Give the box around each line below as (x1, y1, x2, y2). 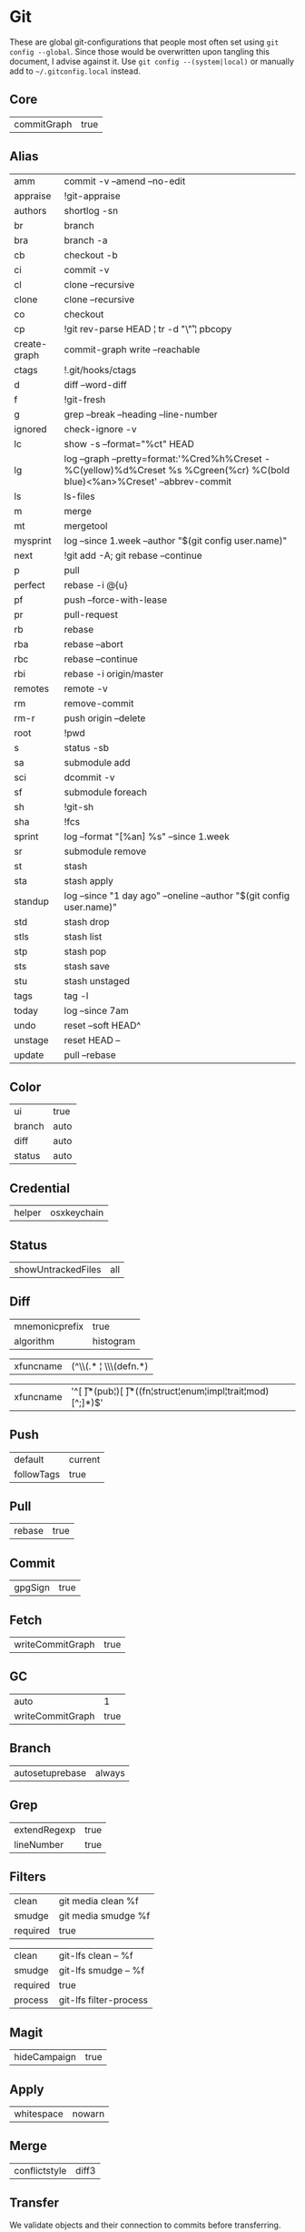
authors (14, 204, 47, 217)
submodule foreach (64, 786, 148, 798)
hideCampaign (14, 2051, 77, 2064)
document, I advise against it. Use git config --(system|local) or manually (9, 56, 295, 66)
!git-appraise (64, 189, 121, 202)
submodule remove (64, 845, 147, 857)
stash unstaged (64, 974, 130, 987)
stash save (64, 959, 111, 972)
